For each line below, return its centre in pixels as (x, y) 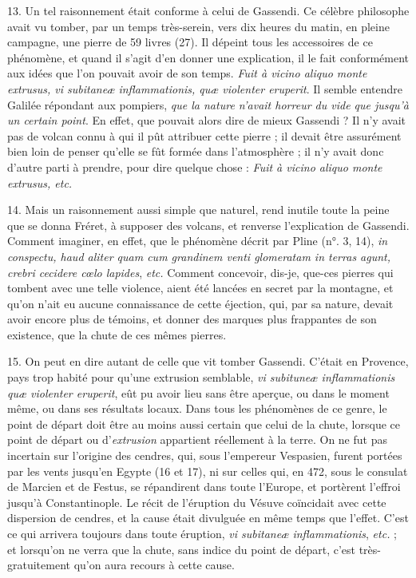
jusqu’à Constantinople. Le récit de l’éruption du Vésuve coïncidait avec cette (197, 502)
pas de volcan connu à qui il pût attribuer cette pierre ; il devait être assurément (204, 135)
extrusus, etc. (40, 182)
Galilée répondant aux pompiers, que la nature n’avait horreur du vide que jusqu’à (208, 104)
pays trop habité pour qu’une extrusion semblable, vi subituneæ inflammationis (201, 377)
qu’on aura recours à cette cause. (154, 565)
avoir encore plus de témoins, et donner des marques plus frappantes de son (192, 319)
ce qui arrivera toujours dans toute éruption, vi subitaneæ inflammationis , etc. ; (202, 533)
